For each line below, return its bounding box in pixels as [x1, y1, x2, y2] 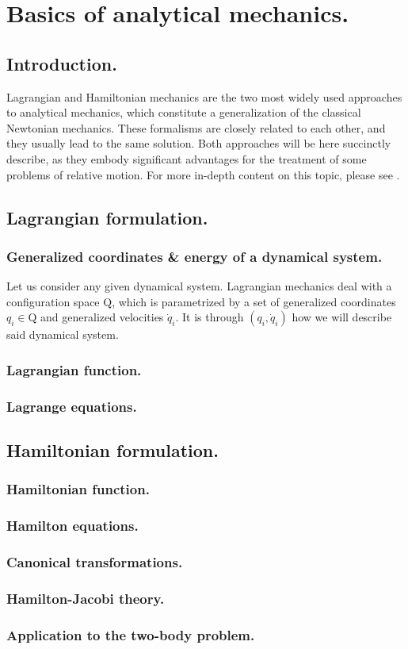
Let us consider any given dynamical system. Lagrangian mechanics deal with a [6, 278, 392, 294]
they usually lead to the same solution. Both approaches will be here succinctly [6, 135, 391, 152]
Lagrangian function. [6, 359, 142, 379]
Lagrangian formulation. [6, 205, 208, 229]
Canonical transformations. [6, 552, 183, 571]
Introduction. [6, 51, 117, 75]
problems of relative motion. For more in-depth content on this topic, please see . [6, 166, 400, 182]
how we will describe [292, 309, 392, 325]
